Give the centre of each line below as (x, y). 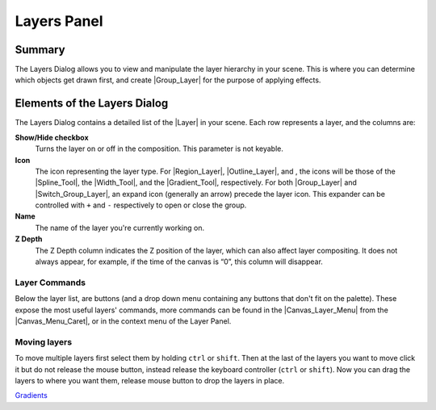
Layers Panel (59, 21)
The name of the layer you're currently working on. (120, 228)
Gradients (31, 395)
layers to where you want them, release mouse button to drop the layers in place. (150, 380)
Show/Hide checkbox (52, 137)
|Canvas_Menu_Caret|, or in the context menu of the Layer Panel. (123, 321)
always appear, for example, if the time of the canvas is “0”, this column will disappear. (179, 261)
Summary (40, 50)
